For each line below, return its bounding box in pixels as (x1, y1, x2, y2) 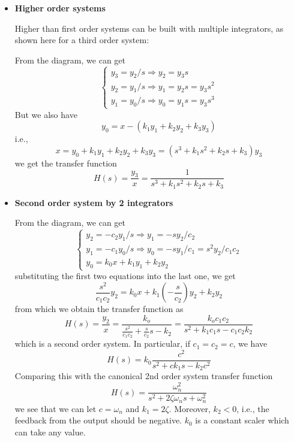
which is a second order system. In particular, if (14, 337, 190, 350)
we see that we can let (14, 402, 97, 414)
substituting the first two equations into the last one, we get (14, 270, 236, 282)
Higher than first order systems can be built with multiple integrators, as (14, 22, 284, 34)
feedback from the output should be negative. (14, 414, 182, 426)
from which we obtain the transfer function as (14, 302, 184, 315)
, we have (233, 337, 268, 350)
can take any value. (14, 425, 86, 438)
